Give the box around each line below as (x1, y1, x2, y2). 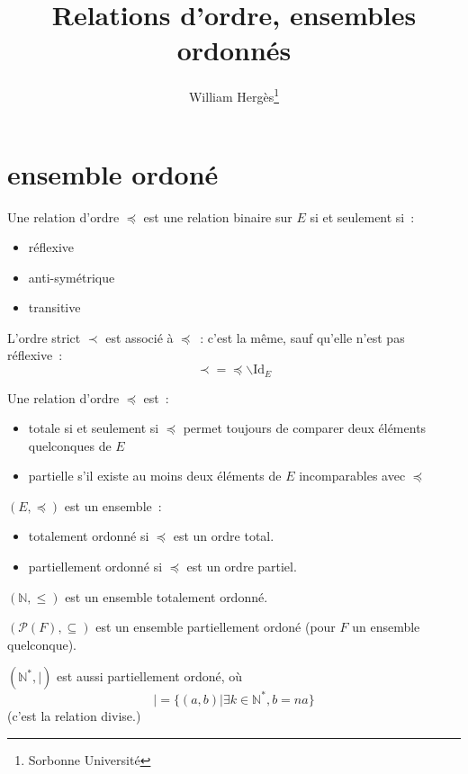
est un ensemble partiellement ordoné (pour (95, 617, 336, 636)
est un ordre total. (173, 526, 274, 545)
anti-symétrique (28, 267, 115, 286)
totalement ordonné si (28, 526, 149, 545)
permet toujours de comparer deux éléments (183, 418, 427, 437)
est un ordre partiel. (186, 557, 297, 576)
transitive (28, 298, 81, 317)
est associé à (105, 328, 174, 346)
